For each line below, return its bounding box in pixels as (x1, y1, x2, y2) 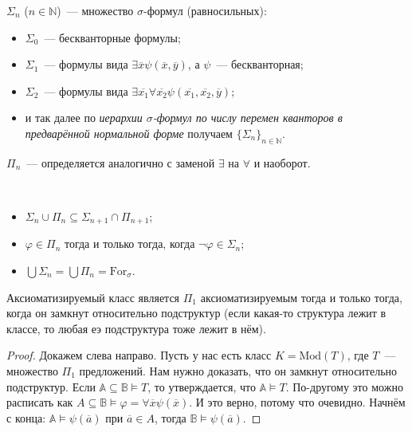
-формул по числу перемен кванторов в (152, 109, 343, 126)
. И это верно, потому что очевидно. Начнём (189, 394, 406, 410)
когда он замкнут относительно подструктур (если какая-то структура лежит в (6, 304, 386, 321)
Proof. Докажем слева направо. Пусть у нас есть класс (6, 347, 272, 363)
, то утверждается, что (147, 378, 256, 395)
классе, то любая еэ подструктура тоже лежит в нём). (6, 320, 266, 336)
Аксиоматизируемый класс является (6, 289, 180, 305)
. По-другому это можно (285, 378, 403, 395)
